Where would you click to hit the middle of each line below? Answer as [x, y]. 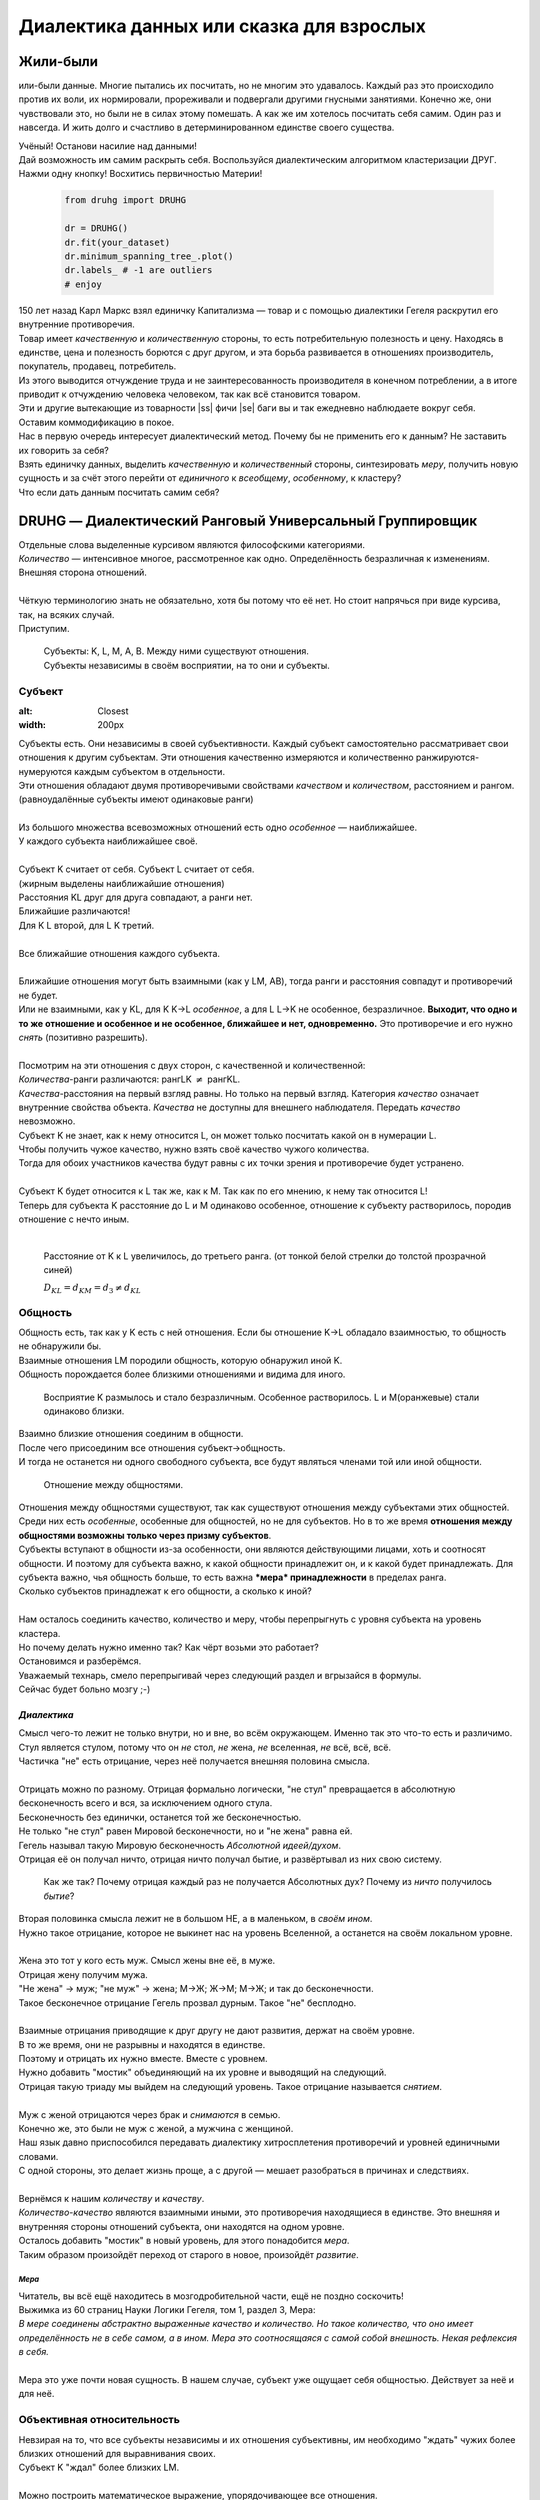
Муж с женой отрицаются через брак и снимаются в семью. [149, 2114]
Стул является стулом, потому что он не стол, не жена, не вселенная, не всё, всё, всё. [205, 1747]
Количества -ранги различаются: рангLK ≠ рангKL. [129, 1079]
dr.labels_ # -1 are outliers [138, 270]
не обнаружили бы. [60, 1346]
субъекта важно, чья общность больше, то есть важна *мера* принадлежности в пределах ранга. [232, 1577]
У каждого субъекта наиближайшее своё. [108, 841]
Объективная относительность [99, 2420]
